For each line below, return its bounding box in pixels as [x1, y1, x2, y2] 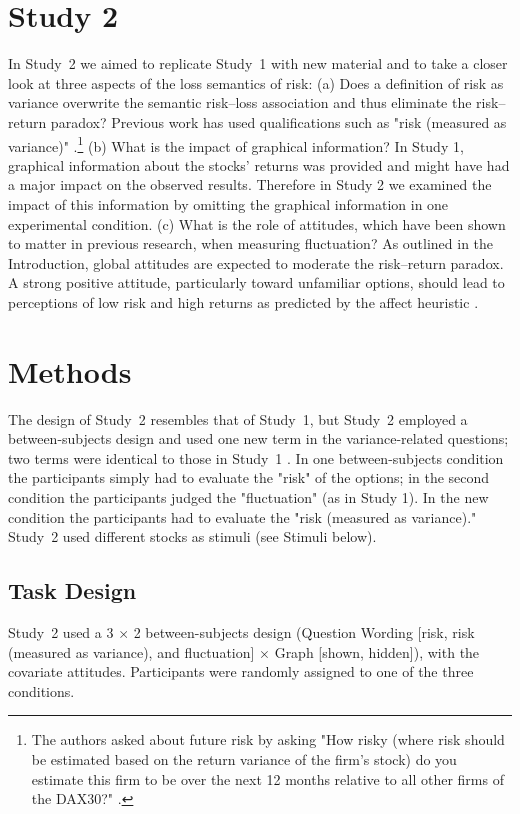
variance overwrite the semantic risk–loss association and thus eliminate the [8, 92, 472, 113]
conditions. [8, 680, 75, 701]
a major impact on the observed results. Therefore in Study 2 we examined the [8, 174, 492, 195]
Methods [8, 350, 132, 391]
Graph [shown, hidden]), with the [274, 641, 480, 662]
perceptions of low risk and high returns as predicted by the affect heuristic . [8, 291, 479, 312]
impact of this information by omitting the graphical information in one [8, 193, 449, 214]
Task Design [8, 575, 137, 606]
